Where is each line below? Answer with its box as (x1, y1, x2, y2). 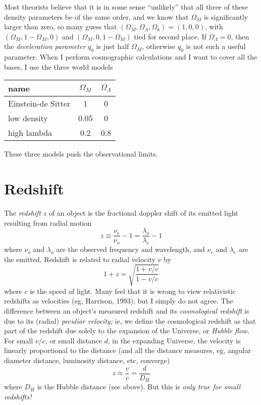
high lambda (8, 127, 53, 139)
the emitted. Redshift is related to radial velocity (4, 254, 155, 264)
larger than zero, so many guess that (4, 21, 117, 32)
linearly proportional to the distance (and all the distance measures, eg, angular (4, 345, 251, 356)
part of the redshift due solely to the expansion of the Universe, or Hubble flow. (4, 325, 249, 336)
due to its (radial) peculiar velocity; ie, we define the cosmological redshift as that (4, 315, 256, 326)
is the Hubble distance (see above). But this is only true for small (37, 381, 241, 392)
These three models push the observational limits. (4, 148, 158, 159)
